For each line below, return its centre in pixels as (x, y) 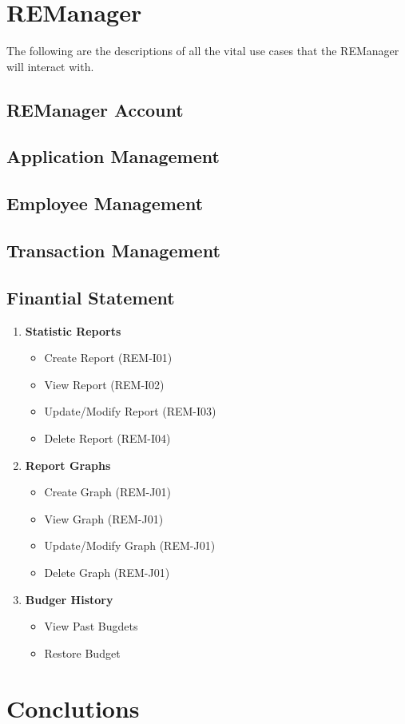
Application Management (113, 156)
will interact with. (50, 66)
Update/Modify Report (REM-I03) (130, 411)
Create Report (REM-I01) (108, 358)
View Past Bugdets (91, 626)
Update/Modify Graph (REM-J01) (130, 545)
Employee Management (105, 203)
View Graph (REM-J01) (104, 518)
